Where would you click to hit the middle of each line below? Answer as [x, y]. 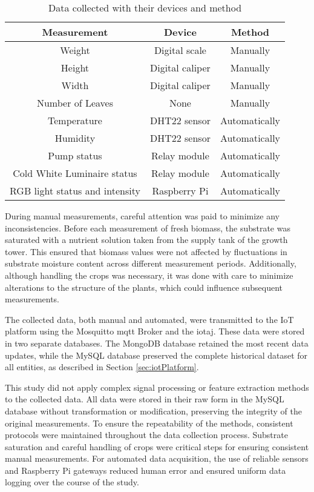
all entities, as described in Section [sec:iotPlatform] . [102, 367]
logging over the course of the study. [72, 482]
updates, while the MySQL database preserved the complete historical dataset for [156, 355]
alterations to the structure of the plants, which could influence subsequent [144, 287]
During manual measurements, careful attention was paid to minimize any [142, 216]
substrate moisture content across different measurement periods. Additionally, [151, 263]
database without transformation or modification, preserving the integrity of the [153, 411]
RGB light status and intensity [75, 191]
